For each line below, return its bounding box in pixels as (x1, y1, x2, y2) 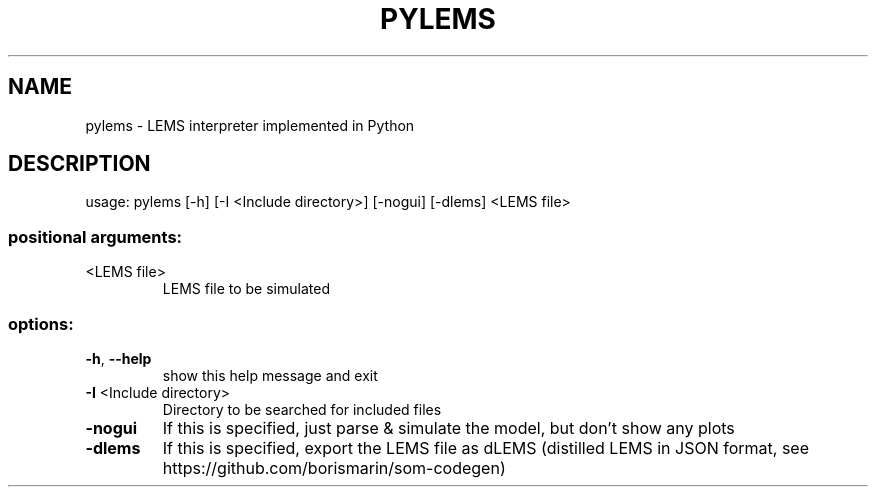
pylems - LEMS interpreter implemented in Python (85, 116, 415, 134)
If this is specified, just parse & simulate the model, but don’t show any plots (162, 417, 735, 438)
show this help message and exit (162, 366, 378, 384)
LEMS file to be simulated (162, 280, 330, 298)
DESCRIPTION (8, 151, 151, 177)
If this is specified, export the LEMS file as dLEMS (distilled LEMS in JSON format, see (162, 437, 809, 458)
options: (8, 313, 74, 334)
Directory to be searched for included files (162, 400, 442, 418)
